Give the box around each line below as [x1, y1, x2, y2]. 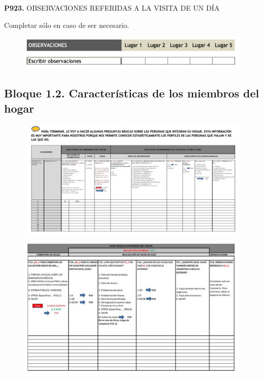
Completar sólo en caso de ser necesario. [4, 19, 129, 30]
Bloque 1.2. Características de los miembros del [4, 85, 259, 101]
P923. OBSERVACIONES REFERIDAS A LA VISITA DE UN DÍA [4, 3, 220, 13]
